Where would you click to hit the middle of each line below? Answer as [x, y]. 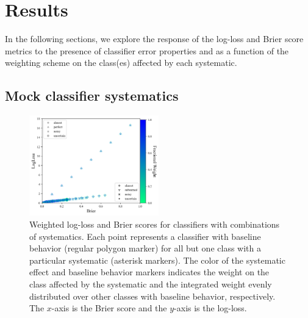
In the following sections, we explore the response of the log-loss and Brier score [154, 39]
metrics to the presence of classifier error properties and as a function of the [147, 50]
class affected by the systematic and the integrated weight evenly [151, 284]
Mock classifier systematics [92, 96]
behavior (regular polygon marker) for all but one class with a [145, 248]
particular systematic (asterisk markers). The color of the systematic [157, 260]
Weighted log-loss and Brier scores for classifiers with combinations [155, 224]
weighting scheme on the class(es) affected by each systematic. [121, 63]
